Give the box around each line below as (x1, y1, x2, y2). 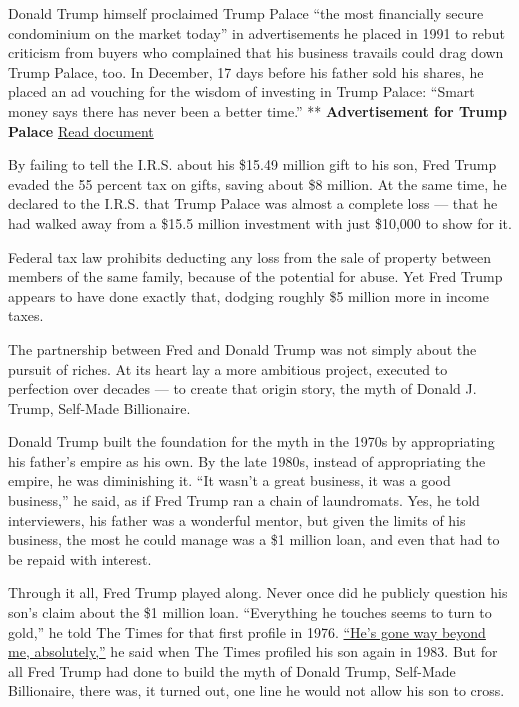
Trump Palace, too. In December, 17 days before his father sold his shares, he (8, 61, 484, 82)
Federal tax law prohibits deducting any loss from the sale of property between (8, 246, 491, 267)
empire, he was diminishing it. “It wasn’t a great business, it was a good (8, 470, 451, 491)
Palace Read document (8, 120, 154, 141)
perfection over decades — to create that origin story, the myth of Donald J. (8, 378, 477, 399)
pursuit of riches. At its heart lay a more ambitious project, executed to (8, 358, 448, 379)
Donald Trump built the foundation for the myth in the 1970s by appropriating (8, 431, 495, 452)
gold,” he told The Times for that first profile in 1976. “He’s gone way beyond (8, 621, 486, 642)
